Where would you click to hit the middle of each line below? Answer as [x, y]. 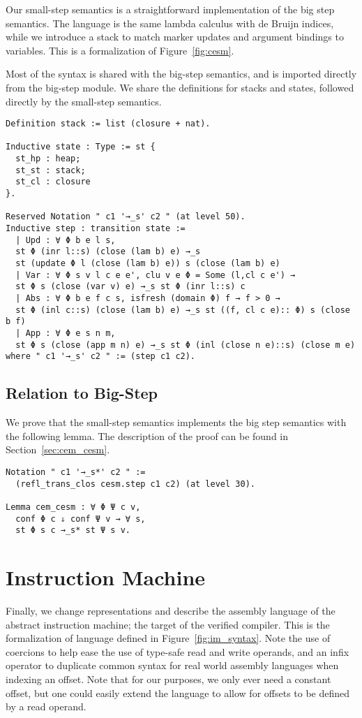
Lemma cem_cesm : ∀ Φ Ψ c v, [73, 507]
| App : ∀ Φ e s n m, [66, 333]
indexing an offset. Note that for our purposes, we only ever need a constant [168, 679]
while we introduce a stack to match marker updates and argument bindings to [175, 37]
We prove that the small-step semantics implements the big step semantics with [176, 422]
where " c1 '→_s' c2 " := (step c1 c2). [101, 357]
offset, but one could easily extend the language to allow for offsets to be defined [178, 693]
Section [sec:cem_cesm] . [58, 449]
